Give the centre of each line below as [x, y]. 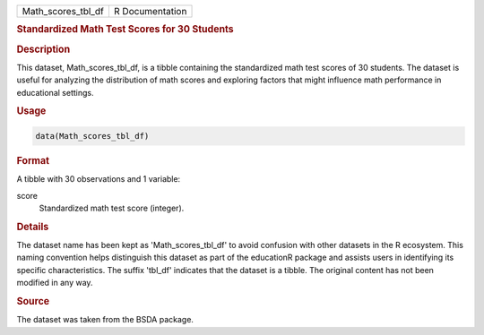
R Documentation [150, 11]
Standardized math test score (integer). [112, 208]
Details [33, 227]
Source [33, 301]
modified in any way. [55, 283]
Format [33, 160]
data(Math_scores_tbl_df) [92, 136]
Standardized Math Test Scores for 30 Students [125, 30]
